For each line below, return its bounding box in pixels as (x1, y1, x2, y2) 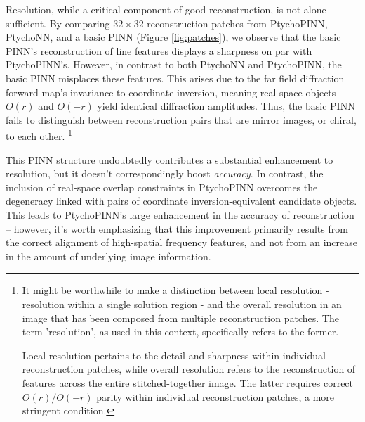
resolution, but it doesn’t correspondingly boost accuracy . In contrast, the (6, 166, 324, 181)
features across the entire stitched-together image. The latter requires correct (22, 375, 354, 390)
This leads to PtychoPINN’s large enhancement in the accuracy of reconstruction (6, 207, 354, 222)
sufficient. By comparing (6, 15, 110, 30)
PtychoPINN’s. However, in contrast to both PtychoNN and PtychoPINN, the (6, 57, 342, 72)
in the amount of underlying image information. (6, 248, 211, 263)
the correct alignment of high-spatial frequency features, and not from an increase (6, 235, 357, 250)
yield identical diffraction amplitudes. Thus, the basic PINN (97, 98, 355, 113)
